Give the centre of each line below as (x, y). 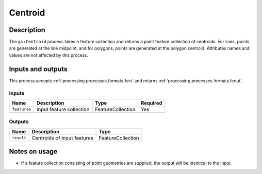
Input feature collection (63, 109)
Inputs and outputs (38, 69)
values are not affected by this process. (49, 55)
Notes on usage (33, 151)
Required (152, 103)
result (19, 138)
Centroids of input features (63, 138)
